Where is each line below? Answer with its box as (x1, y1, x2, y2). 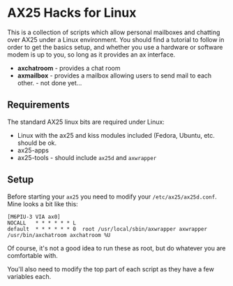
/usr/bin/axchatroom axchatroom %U (7, 231, 111, 238)
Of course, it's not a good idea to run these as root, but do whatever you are (7, 243, 226, 252)
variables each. (7, 272, 52, 280)
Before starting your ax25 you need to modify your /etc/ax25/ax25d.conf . (7, 192, 218, 201)
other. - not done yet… (17, 78, 82, 87)
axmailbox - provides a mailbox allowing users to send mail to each (17, 71, 212, 80)
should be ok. (17, 138, 57, 147)
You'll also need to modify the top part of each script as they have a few (7, 264, 214, 273)
